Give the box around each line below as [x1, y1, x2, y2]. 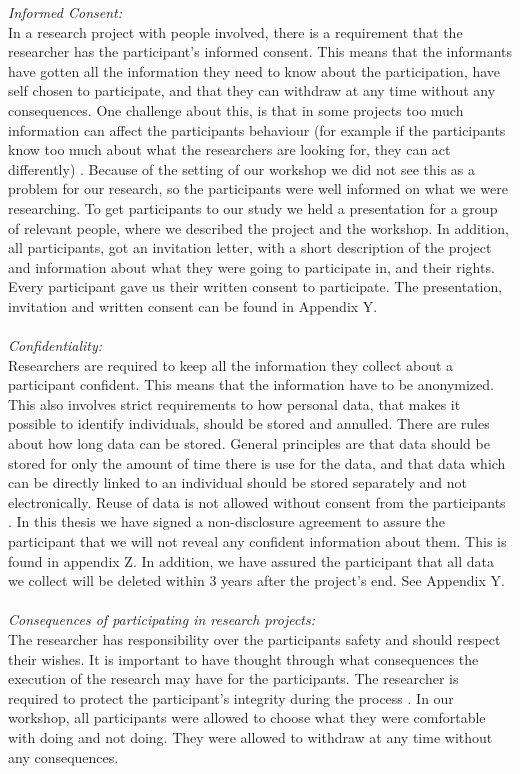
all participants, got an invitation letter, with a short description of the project [8, 237, 492, 258]
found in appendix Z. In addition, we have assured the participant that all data [8, 550, 495, 571]
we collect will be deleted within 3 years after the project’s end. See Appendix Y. [8, 570, 505, 591]
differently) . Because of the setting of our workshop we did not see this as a [8, 158, 476, 179]
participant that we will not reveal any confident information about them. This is [8, 531, 507, 552]
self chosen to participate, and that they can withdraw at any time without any [8, 80, 496, 101]
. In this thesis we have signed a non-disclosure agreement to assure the [8, 511, 445, 532]
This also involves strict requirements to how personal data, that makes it [8, 393, 461, 414]
